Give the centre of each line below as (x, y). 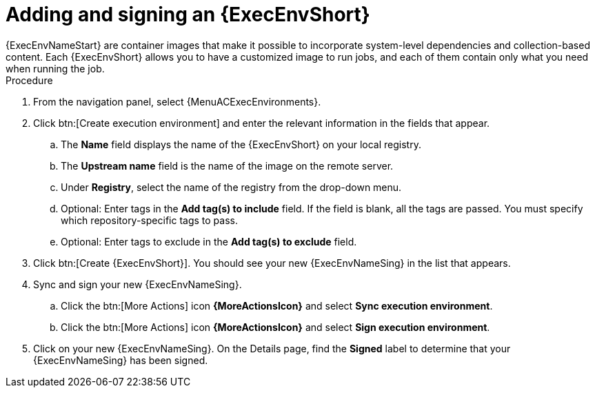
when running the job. (55, 68)
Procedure (29, 80)
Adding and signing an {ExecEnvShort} (188, 14)
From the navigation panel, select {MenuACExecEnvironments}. (177, 101)
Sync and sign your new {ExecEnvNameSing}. (138, 284)
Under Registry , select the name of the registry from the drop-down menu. (231, 187)
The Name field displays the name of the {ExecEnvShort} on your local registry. (241, 144)
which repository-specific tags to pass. (149, 220)
